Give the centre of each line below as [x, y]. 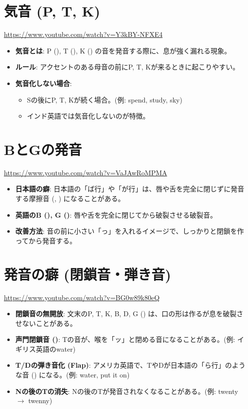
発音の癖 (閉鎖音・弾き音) [88, 274]
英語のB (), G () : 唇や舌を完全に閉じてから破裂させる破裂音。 [116, 214]
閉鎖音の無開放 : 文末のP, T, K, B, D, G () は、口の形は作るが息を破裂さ [129, 314]
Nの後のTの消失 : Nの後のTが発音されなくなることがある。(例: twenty [127, 391]
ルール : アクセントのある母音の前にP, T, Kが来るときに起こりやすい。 [127, 67]
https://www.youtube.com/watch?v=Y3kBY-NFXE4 [83, 34]
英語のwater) [56, 349]
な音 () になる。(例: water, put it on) [72, 375]
